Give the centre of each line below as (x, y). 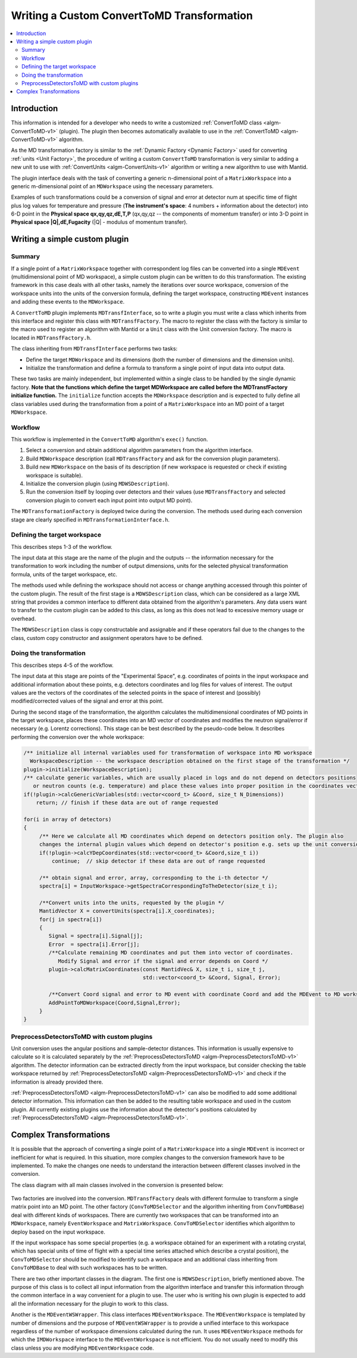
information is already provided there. (57, 1082)
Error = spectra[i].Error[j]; (94, 944)
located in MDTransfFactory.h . (51, 338)
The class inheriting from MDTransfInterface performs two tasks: (94, 349)
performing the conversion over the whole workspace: (78, 737)
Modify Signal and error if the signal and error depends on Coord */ (163, 961)
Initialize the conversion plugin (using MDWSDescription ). (98, 483)
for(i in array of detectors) (68, 819)
